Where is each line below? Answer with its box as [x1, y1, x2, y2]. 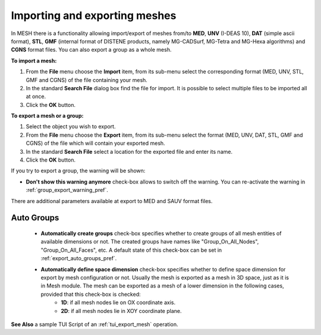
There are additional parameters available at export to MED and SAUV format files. [11, 197, 213, 204]
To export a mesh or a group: [11, 112, 84, 119]
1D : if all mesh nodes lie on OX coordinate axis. [61, 299, 175, 306]
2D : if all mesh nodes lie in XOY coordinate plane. [61, 307, 182, 314]
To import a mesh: [11, 57, 57, 64]
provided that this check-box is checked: [40, 290, 141, 298]
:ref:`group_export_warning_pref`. [26, 187, 108, 194]
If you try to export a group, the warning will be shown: [11, 167, 146, 175]
